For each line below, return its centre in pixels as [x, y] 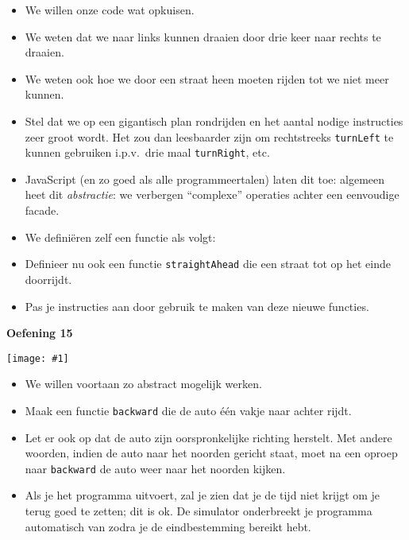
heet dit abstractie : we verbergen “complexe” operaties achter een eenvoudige [212, 194]
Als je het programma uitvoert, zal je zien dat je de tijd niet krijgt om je [203, 495]
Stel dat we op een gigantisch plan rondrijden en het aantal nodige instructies [214, 120]
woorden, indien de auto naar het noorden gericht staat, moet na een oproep [211, 453]
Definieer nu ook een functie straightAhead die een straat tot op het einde [208, 264]
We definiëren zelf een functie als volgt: [120, 237]
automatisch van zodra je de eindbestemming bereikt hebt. [168, 526]
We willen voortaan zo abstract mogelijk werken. [143, 384]
